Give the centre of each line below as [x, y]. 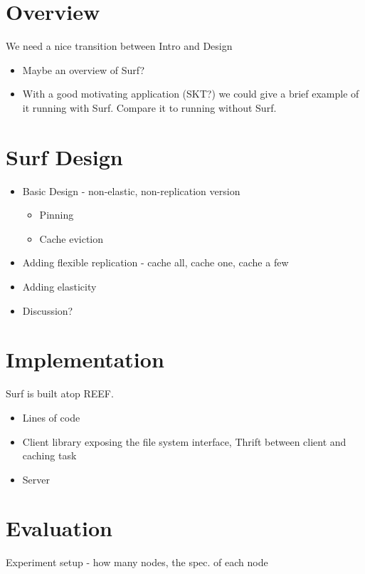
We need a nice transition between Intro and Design [119, 46]
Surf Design [64, 156]
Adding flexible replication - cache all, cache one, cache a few [155, 262]
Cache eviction [72, 238]
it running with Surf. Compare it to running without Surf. [149, 107]
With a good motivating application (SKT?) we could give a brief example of [191, 94]
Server [36, 479]
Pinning [57, 215]
